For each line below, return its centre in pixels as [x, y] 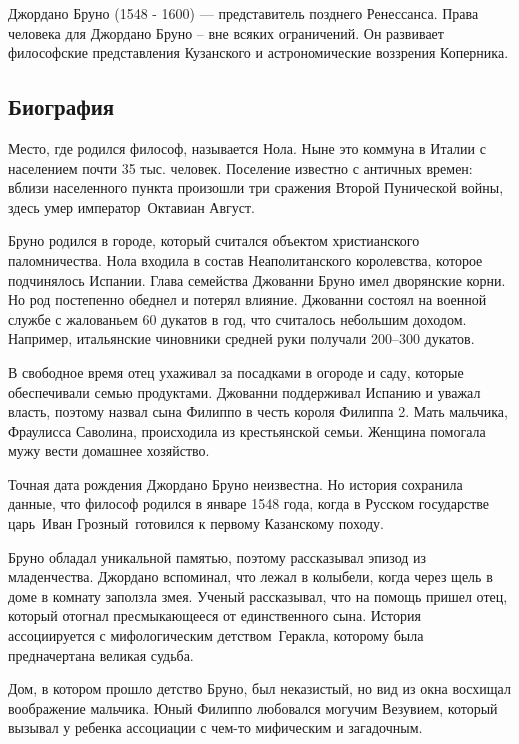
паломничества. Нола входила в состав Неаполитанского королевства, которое [245, 259]
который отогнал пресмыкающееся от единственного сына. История [214, 615]
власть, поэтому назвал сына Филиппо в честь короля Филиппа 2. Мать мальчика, [258, 411]
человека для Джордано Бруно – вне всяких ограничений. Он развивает [226, 32]
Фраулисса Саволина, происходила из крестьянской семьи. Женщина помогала [247, 430]
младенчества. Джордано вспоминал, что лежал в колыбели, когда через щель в [250, 576]
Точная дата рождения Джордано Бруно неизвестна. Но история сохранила [235, 483]
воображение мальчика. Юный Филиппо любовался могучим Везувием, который [253, 707]
